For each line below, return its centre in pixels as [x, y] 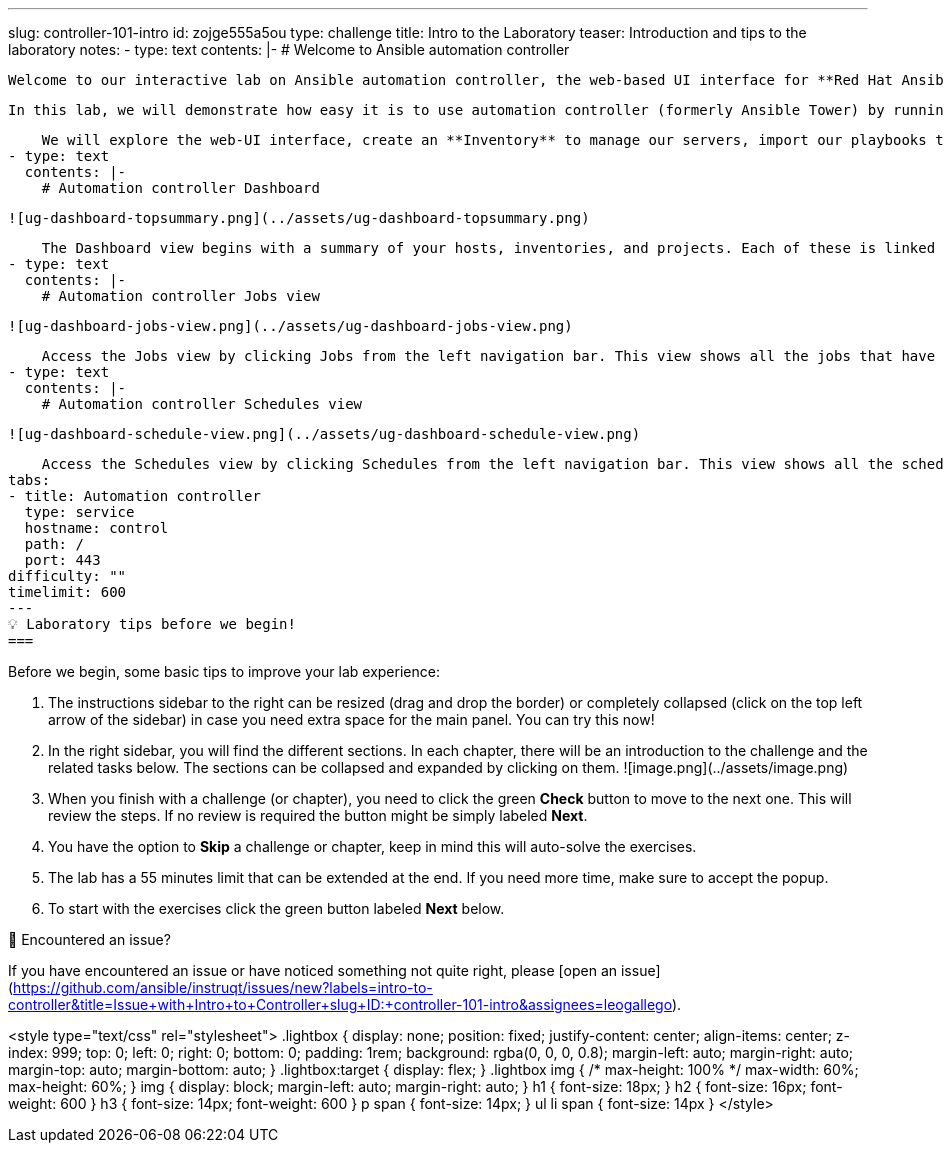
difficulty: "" [67, 576]
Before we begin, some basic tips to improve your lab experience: [224, 671]
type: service [79, 512]
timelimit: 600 [67, 592]
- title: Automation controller [134, 496]
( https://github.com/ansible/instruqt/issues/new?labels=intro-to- [220, 987]
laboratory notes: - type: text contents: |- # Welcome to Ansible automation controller [289, 49]
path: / [54, 544]
